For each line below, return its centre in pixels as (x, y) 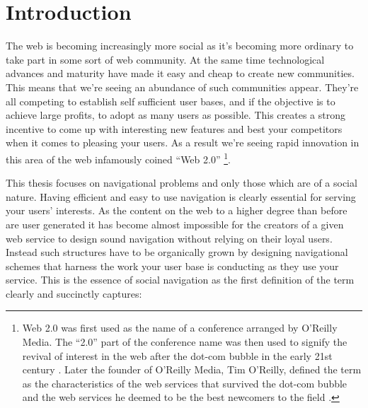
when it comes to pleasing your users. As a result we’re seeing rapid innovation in (183, 142)
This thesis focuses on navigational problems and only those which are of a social (182, 183)
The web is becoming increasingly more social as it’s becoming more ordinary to (180, 46)
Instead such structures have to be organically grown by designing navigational (177, 252)
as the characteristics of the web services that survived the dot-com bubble (185, 383)
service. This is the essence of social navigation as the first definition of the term (180, 280)
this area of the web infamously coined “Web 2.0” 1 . (118, 158)
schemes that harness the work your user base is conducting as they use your (172, 266)
